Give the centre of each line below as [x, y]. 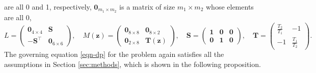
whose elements [230, 7]
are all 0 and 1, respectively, [48, 7]
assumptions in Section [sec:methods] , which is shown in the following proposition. [133, 64]
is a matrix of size [147, 7]
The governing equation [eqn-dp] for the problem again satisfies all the [114, 54]
